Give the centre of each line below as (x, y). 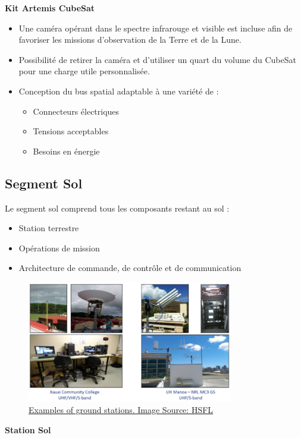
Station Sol (28, 429)
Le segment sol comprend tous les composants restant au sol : (117, 208)
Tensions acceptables (71, 131)
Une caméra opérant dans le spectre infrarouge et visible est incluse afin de (156, 28)
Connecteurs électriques (76, 111)
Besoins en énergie (66, 151)
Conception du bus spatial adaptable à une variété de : (119, 91)
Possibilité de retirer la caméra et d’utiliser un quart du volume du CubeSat (157, 59)
